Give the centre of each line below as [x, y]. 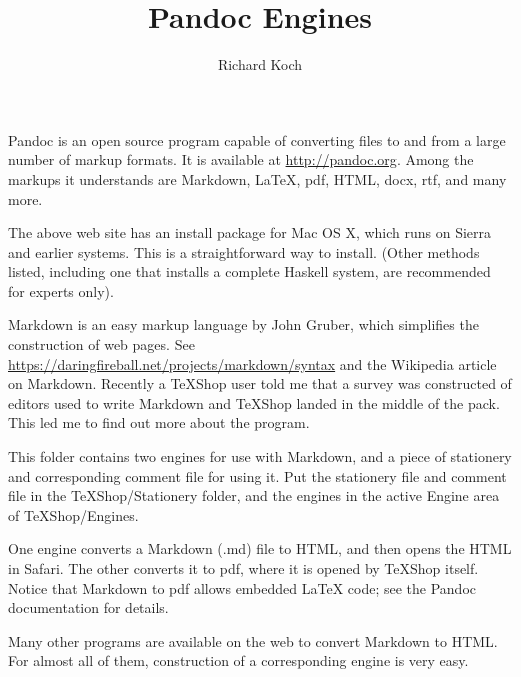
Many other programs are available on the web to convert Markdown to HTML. [253, 640]
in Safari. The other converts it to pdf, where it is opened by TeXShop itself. [243, 568]
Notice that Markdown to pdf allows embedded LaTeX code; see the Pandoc [242, 587]
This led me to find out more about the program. [159, 422]
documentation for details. [88, 607]
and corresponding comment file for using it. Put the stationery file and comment [257, 475]
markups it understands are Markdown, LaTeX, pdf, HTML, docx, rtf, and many [257, 178]
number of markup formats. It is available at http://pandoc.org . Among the [241, 159]
